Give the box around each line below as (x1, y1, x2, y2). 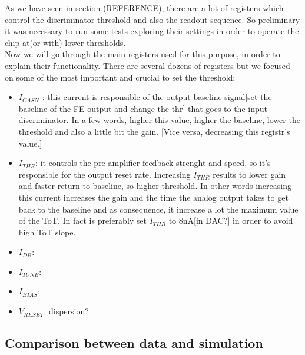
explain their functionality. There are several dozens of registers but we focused (5, 59, 290, 71)
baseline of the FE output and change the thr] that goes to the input (18, 102, 267, 114)
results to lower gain (213, 168, 286, 180)
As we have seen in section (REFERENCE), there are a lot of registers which (5, 2, 284, 14)
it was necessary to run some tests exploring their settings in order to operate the (5, 25, 299, 37)
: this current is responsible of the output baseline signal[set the (42, 91, 272, 103)
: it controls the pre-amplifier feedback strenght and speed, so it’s (35, 157, 271, 169)
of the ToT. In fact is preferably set (18, 214, 147, 227)
